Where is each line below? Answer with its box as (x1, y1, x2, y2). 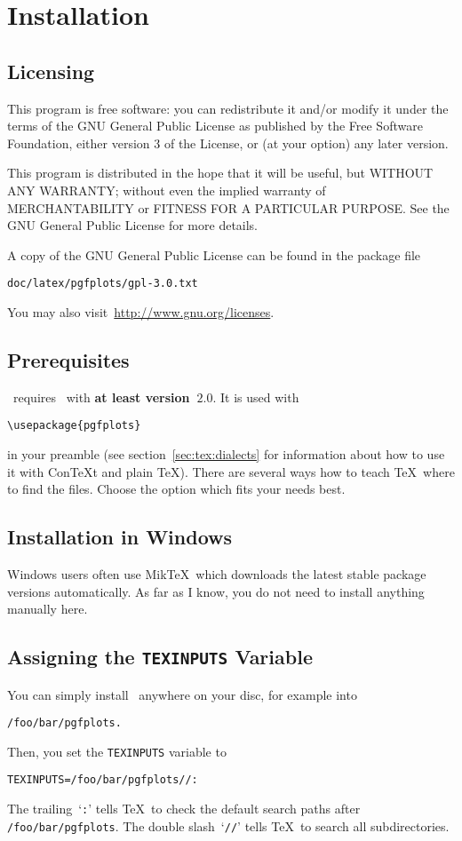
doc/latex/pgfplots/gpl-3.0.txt (7, 277, 198, 290)
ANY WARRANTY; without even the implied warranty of (7, 180, 326, 199)
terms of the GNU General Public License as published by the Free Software (7, 116, 423, 135)
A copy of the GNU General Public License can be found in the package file (7, 245, 421, 264)
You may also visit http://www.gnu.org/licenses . (7, 302, 275, 321)
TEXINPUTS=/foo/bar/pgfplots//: (7, 774, 198, 787)
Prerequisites (7, 345, 130, 373)
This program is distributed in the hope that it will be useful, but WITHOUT (7, 163, 434, 182)
